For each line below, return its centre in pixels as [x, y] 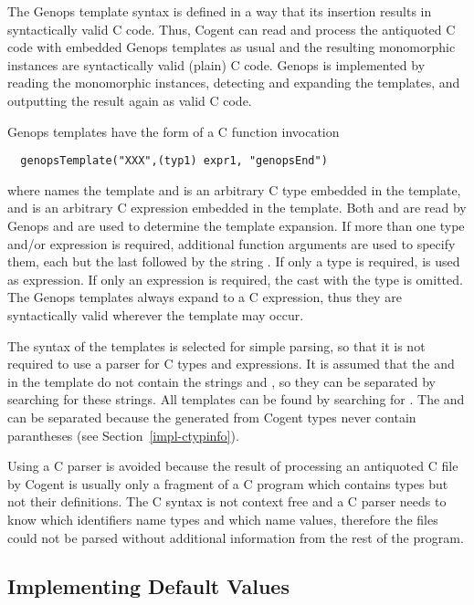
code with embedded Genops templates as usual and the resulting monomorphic [232, 47]
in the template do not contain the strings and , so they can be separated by [221, 381]
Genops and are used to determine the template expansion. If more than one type [236, 225]
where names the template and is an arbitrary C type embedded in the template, [234, 189]
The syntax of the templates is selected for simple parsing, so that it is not [216, 345]
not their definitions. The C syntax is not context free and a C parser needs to [227, 501]
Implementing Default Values [148, 586]
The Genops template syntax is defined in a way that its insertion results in [220, 11]
